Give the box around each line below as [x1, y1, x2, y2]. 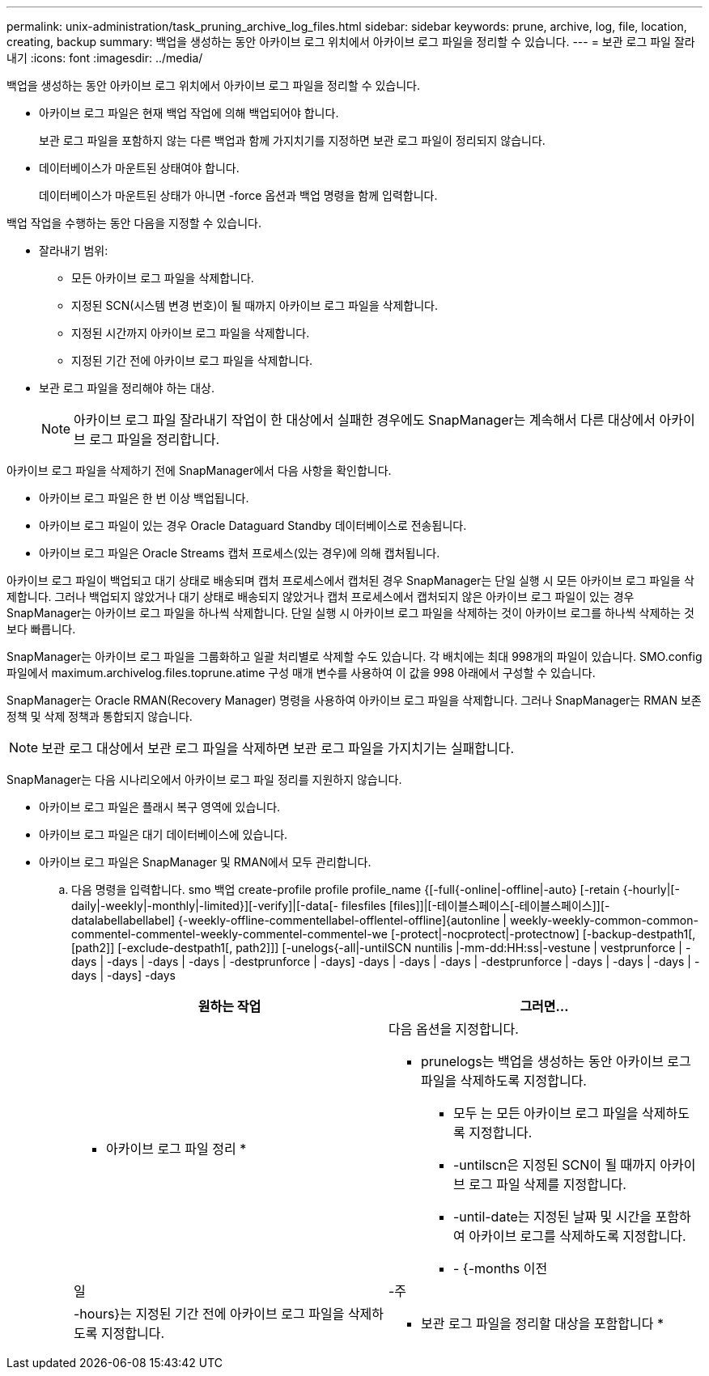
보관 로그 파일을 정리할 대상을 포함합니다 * [421, 1315, 664, 1332]
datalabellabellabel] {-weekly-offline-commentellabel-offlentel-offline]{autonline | [71, 913, 507, 927]
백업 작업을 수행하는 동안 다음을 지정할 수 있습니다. [6, 216, 261, 230]
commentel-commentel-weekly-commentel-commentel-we [71, 927, 388, 941]
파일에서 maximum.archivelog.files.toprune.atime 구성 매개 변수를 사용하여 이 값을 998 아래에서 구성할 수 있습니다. [6, 666, 596, 680]
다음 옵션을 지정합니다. [388, 1021, 519, 1037]
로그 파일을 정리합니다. [89, 431, 220, 447]
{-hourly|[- [622, 883, 680, 896]
